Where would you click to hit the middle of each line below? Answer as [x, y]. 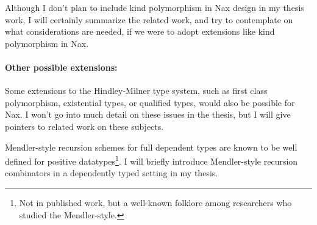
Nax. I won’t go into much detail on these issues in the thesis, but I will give [148, 114]
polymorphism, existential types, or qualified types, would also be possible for [150, 102]
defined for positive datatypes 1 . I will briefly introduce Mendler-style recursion [151, 160]
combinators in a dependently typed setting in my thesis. [112, 173]
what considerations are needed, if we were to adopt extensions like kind [140, 31]
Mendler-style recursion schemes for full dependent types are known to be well [151, 147]
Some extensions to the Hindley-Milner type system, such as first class [136, 91]
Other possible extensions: [61, 67]
